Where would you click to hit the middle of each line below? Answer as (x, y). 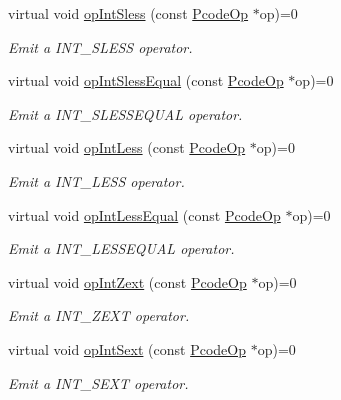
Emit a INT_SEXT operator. (98, 382)
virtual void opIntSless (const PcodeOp (128, 13)
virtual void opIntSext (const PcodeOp (127, 348)
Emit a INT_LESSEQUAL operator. (121, 248)
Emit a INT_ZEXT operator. (99, 315)
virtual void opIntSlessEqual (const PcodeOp (146, 80)
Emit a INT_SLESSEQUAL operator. (125, 113)
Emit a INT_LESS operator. (96, 180)
